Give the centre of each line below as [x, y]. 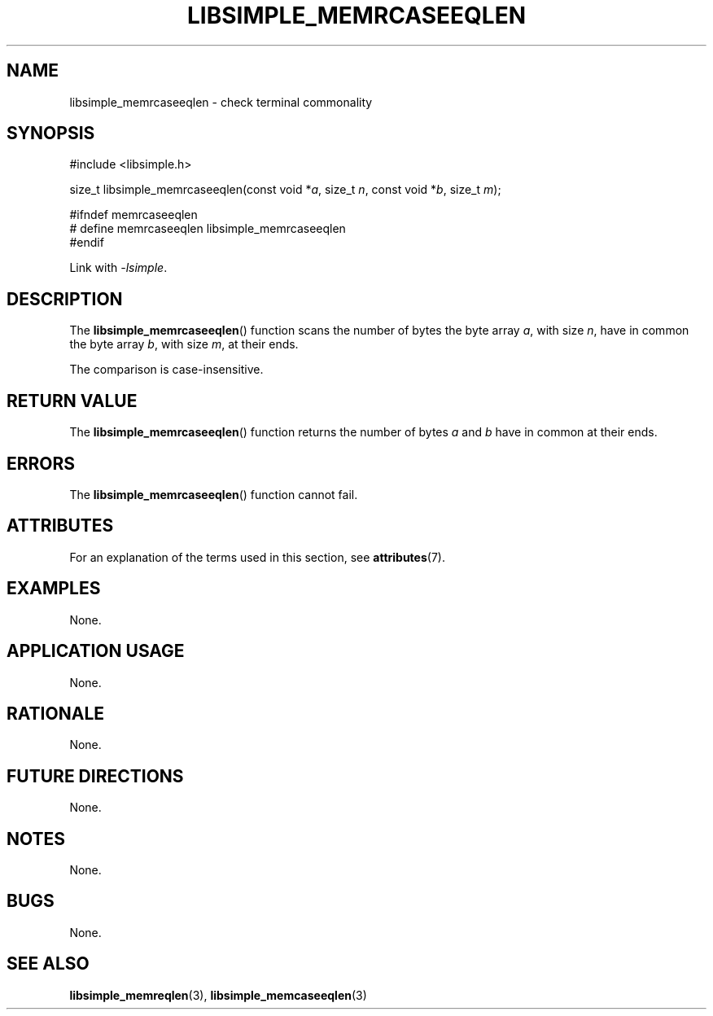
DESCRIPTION [65, 299]
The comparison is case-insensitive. [166, 370]
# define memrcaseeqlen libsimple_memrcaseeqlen [208, 229]
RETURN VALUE [72, 401]
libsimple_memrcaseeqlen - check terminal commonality [221, 102]
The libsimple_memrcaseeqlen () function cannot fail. [214, 494]
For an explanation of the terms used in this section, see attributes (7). [257, 557]
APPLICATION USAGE [96, 651]
